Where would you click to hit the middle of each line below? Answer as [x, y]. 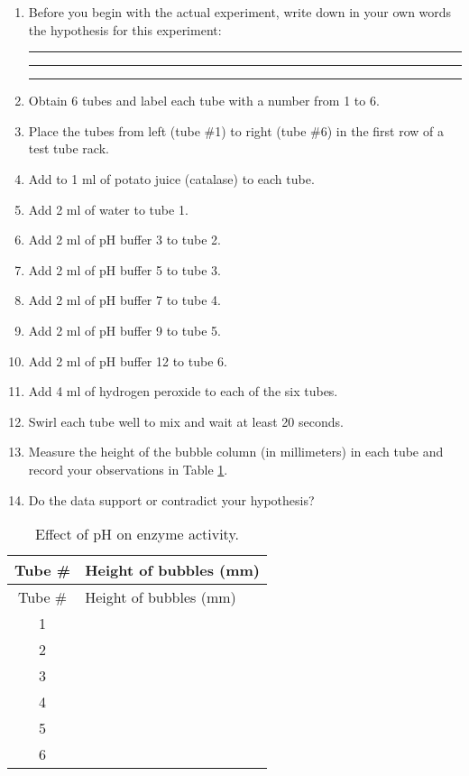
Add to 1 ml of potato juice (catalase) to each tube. [171, 178]
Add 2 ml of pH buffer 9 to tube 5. [124, 330]
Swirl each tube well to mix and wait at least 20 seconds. [186, 421]
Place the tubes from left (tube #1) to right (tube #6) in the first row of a [236, 130]
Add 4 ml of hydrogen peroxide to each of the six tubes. [183, 391]
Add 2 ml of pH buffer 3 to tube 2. [124, 240]
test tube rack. [69, 148]
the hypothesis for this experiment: [125, 29]
